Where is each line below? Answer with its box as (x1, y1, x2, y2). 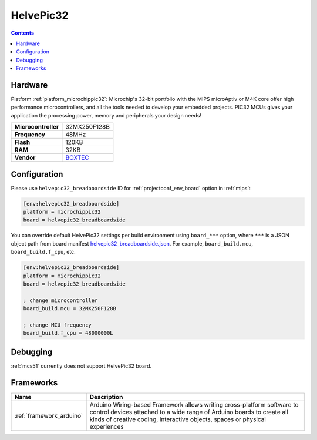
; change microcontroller (23, 297, 98, 304)
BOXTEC (65, 153, 89, 162)
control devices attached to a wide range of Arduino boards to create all (89, 408, 289, 416)
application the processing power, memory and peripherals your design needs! (11, 112, 202, 119)
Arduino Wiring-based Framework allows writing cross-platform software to (89, 400, 299, 408)
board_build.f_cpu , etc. (11, 248, 76, 256)
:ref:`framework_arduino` (14, 411, 83, 419)
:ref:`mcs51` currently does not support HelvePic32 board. (11, 362, 152, 370)
